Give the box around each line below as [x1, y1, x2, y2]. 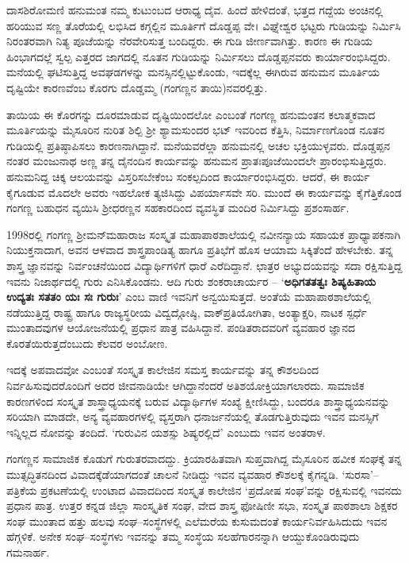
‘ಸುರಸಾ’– [342, 466, 380, 483]
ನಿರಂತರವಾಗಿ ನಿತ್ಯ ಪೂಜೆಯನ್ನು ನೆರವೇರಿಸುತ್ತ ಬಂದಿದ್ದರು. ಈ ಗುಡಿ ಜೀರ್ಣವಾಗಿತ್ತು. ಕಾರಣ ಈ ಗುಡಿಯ [6, 33, 373, 49]
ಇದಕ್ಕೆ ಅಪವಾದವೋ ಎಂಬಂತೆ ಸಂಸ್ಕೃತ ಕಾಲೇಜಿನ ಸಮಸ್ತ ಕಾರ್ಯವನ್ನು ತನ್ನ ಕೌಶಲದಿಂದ [6, 361, 319, 378]
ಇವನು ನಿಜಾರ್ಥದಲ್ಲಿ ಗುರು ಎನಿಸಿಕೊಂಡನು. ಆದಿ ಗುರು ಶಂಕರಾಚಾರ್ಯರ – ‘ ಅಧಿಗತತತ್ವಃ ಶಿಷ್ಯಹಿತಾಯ [6, 272, 377, 289]
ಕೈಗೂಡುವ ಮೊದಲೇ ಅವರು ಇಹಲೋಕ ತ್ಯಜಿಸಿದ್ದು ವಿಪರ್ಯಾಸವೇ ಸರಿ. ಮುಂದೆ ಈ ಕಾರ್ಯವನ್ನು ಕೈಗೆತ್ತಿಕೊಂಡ [6, 183, 402, 200]
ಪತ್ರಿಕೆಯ [6, 481, 37, 498]
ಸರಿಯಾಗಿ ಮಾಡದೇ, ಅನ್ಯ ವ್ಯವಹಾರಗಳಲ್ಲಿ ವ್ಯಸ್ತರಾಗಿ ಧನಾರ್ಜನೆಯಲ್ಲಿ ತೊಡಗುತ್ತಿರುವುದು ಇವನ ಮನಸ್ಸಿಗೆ [6, 408, 379, 425]
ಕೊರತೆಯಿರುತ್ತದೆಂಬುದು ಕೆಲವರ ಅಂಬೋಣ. [6, 334, 168, 351]
